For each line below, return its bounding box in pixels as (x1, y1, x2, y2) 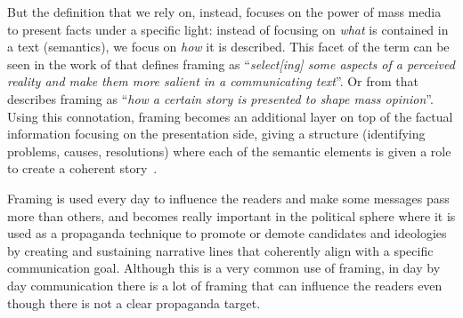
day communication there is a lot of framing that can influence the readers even (7, 275, 443, 294)
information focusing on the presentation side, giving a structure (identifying (7, 124, 426, 143)
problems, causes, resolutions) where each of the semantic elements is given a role (7, 141, 451, 160)
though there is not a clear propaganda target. (7, 293, 261, 312)
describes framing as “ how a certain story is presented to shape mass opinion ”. (7, 89, 434, 107)
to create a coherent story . (7, 159, 158, 178)
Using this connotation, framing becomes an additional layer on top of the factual (7, 107, 453, 125)
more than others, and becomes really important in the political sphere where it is (7, 206, 456, 225)
